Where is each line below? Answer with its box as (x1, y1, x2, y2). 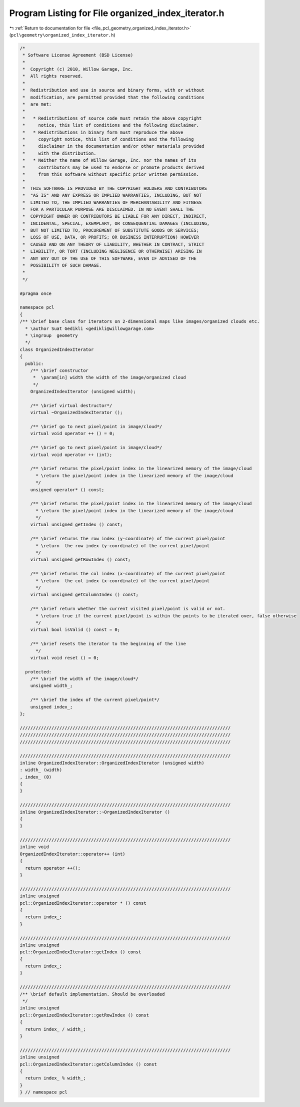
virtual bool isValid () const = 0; (30, 627, 120, 633)
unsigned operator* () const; (30, 487, 104, 493)
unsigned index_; (30, 704, 73, 709)
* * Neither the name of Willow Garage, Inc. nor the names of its (22, 158, 197, 163)
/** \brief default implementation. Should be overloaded (19, 991, 165, 997)
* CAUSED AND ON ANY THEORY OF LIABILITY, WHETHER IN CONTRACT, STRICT (22, 241, 204, 247)
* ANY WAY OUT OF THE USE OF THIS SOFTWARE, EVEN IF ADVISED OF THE (22, 255, 197, 261)
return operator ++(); (25, 865, 81, 871)
